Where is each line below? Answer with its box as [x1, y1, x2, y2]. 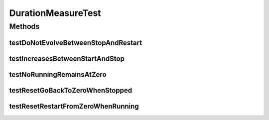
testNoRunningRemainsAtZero [9, 70, 107, 79]
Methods [9, 22, 40, 31]
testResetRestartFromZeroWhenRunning [9, 102, 139, 111]
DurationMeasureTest [9, 7, 102, 18]
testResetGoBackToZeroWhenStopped [9, 86, 132, 95]
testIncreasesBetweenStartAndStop [9, 54, 125, 63]
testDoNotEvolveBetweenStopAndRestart [9, 38, 142, 47]
